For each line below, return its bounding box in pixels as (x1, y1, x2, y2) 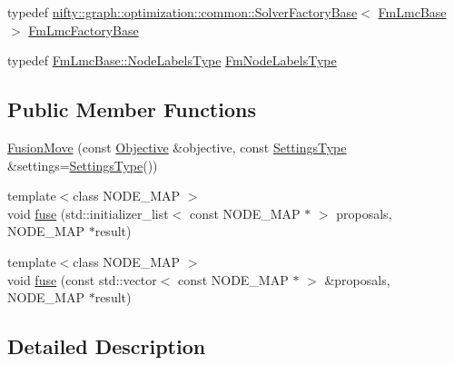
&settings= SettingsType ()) (7, 155, 158, 174)
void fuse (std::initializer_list (7, 203, 169, 222)
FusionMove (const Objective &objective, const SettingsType (7, 137, 347, 156)
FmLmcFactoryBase (28, 20, 139, 39)
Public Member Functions (7, 95, 256, 123)
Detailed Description (7, 332, 206, 360)
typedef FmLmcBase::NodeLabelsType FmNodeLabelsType (7, 51, 337, 70)
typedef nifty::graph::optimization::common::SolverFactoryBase (7, 3, 358, 21)
